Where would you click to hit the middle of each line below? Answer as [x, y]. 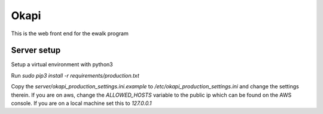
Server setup [36, 50]
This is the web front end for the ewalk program [70, 33]
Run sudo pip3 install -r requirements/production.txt [75, 75]
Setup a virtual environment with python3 [62, 64]
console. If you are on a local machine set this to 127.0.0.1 [81, 103]
